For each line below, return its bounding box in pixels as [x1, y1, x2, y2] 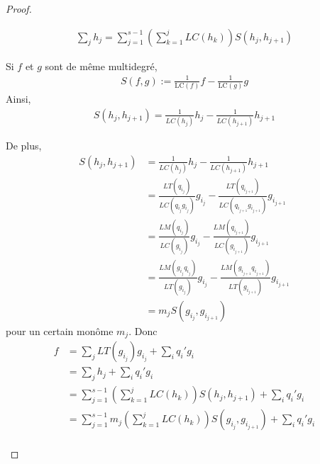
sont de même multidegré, [45, 58, 158, 73]
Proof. [6, 1, 32, 16]
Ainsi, [6, 91, 31, 106]
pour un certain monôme [6, 323, 114, 338]
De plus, [6, 138, 42, 153]
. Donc [128, 323, 158, 338]
